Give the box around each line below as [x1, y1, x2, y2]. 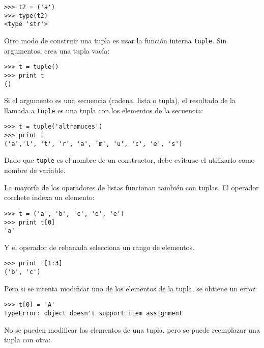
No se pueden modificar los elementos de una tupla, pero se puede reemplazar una [4, 324, 260, 335]
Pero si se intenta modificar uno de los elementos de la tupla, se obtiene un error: [4, 283, 257, 293]
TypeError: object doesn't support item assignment [4, 309, 183, 317]
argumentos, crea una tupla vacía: [4, 45, 110, 56]
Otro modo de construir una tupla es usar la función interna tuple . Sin [4, 35, 227, 45]
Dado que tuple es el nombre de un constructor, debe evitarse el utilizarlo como [4, 155, 255, 165]
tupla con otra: [4, 334, 51, 345]
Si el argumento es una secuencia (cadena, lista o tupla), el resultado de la [4, 95, 236, 106]
